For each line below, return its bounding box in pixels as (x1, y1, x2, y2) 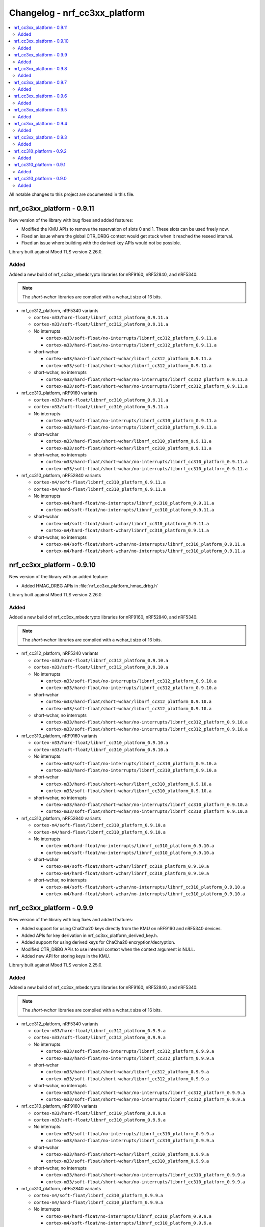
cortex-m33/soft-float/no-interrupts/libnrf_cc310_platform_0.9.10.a (46, 761, 217, 766)
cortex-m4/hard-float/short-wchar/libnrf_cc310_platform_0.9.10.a (46, 870, 210, 876)
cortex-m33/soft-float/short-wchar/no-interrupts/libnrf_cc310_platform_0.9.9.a (46, 1179, 245, 1185)
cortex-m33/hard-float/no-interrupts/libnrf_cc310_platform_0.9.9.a (46, 1138, 214, 1144)
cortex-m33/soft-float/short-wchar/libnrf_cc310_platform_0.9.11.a (46, 445, 212, 451)
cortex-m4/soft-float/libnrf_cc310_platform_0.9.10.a (33, 823, 166, 828)
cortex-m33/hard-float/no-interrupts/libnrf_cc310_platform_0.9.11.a (46, 425, 217, 430)
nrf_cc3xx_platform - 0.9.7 (13, 79, 67, 85)
